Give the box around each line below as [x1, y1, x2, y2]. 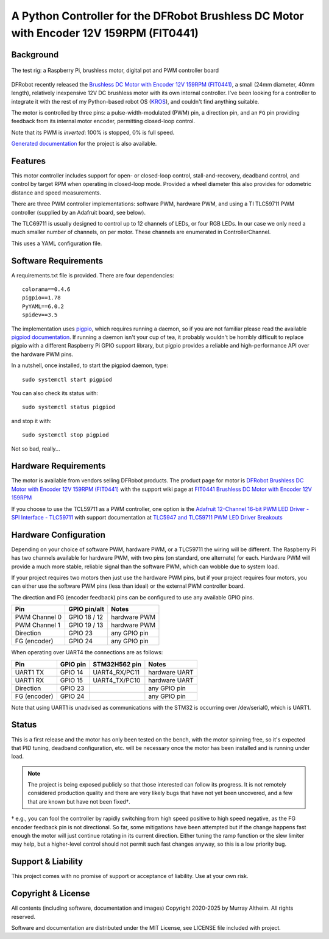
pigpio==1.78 [22, 295, 61, 301]
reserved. [11, 913, 36, 920]
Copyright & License [11, 888, 91, 899]
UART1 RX [15, 676, 44, 684]
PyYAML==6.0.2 [22, 302, 64, 310]
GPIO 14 [60, 668, 83, 676]
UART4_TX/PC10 [93, 676, 141, 684]
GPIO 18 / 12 [68, 613, 104, 621]
